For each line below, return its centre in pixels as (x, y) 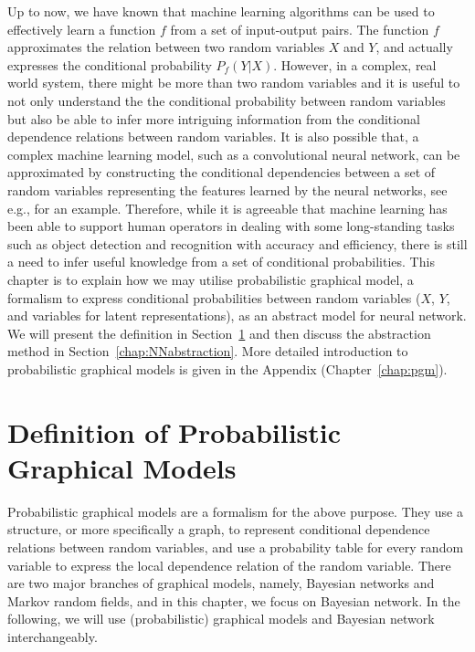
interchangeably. (53, 636)
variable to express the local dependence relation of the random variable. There (229, 565)
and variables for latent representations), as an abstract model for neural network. (237, 315)
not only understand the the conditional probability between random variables (227, 100)
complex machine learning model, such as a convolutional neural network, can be (234, 154)
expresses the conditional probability (110, 64)
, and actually (414, 47)
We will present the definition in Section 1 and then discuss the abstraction (219, 333)
